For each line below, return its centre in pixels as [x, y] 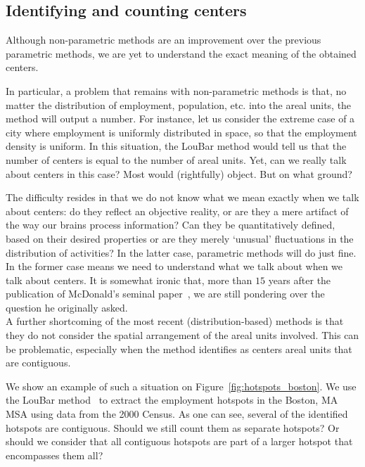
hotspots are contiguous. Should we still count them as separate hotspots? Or [173, 427]
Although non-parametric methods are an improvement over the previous [164, 40]
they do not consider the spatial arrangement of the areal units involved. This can [182, 335]
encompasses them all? [55, 455]
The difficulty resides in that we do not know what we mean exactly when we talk [182, 197]
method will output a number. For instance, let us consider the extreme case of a [180, 119]
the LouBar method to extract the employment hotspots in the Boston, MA [172, 400]
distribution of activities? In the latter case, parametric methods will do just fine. [181, 252]
